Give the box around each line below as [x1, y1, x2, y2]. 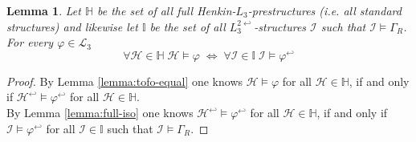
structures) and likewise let [6, 18, 138, 34]
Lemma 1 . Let [6, 2, 81, 18]
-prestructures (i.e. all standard [247, 2, 402, 18]
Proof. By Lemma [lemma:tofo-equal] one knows [6, 72, 243, 89]
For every [6, 34, 54, 51]
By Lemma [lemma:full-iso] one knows [6, 104, 194, 121]
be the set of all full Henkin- [96, 2, 236, 18]
